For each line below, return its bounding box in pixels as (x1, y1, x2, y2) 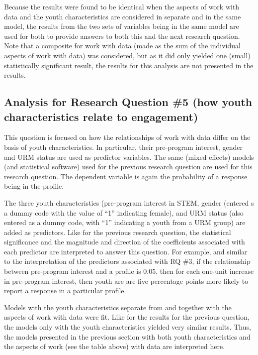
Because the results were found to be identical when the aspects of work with (4, 1, 240, 11)
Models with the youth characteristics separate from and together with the (4, 302, 232, 312)
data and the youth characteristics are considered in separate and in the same (4, 11, 241, 21)
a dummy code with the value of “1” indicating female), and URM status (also (4, 207, 244, 218)
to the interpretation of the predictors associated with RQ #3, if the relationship (4, 256, 251, 266)
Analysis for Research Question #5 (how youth (4, 94, 253, 110)
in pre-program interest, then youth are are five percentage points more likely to (4, 275, 249, 286)
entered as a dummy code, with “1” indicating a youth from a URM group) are (4, 217, 246, 228)
